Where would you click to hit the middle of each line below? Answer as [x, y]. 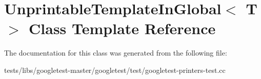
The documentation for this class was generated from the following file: [116, 53]
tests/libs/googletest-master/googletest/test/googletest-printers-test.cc [115, 70]
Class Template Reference [122, 28]
